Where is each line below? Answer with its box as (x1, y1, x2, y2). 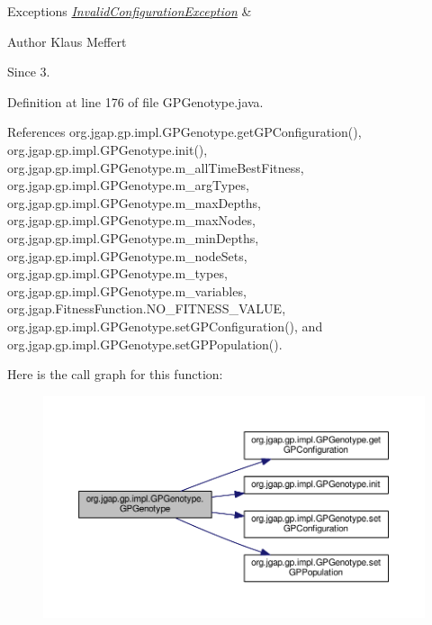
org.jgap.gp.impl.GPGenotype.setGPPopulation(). (7, 334, 283, 353)
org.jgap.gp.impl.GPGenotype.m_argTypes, (7, 176, 249, 195)
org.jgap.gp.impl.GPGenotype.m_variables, (7, 281, 247, 300)
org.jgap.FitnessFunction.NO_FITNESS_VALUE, (7, 299, 286, 318)
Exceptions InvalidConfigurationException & (7, 2, 252, 20)
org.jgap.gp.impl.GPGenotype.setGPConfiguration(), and (7, 316, 323, 335)
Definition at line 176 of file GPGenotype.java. (7, 92, 264, 111)
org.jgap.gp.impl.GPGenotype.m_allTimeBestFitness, (7, 158, 304, 177)
